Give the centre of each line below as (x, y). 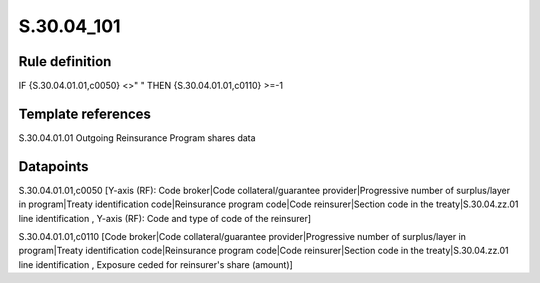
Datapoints (53, 166)
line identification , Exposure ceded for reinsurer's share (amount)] (156, 264)
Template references (85, 113)
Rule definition (65, 61)
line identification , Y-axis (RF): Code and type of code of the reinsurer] (165, 218)
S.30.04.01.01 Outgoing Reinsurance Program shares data (137, 137)
